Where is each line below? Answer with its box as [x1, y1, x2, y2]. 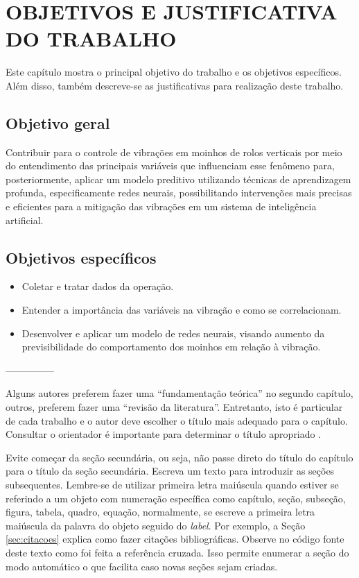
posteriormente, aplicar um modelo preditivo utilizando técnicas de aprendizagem [6, 171, 351, 186]
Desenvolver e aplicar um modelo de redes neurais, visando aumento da [21, 325, 325, 340]
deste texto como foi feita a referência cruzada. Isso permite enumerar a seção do [6, 545, 349, 559]
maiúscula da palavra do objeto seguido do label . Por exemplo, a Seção [6, 518, 306, 532]
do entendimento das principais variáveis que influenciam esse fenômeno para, [6, 158, 335, 173]
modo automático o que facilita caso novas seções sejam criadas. [6, 559, 278, 573]
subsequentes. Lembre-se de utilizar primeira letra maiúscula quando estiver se [6, 477, 339, 491]
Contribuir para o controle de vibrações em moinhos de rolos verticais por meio [6, 144, 342, 159]
